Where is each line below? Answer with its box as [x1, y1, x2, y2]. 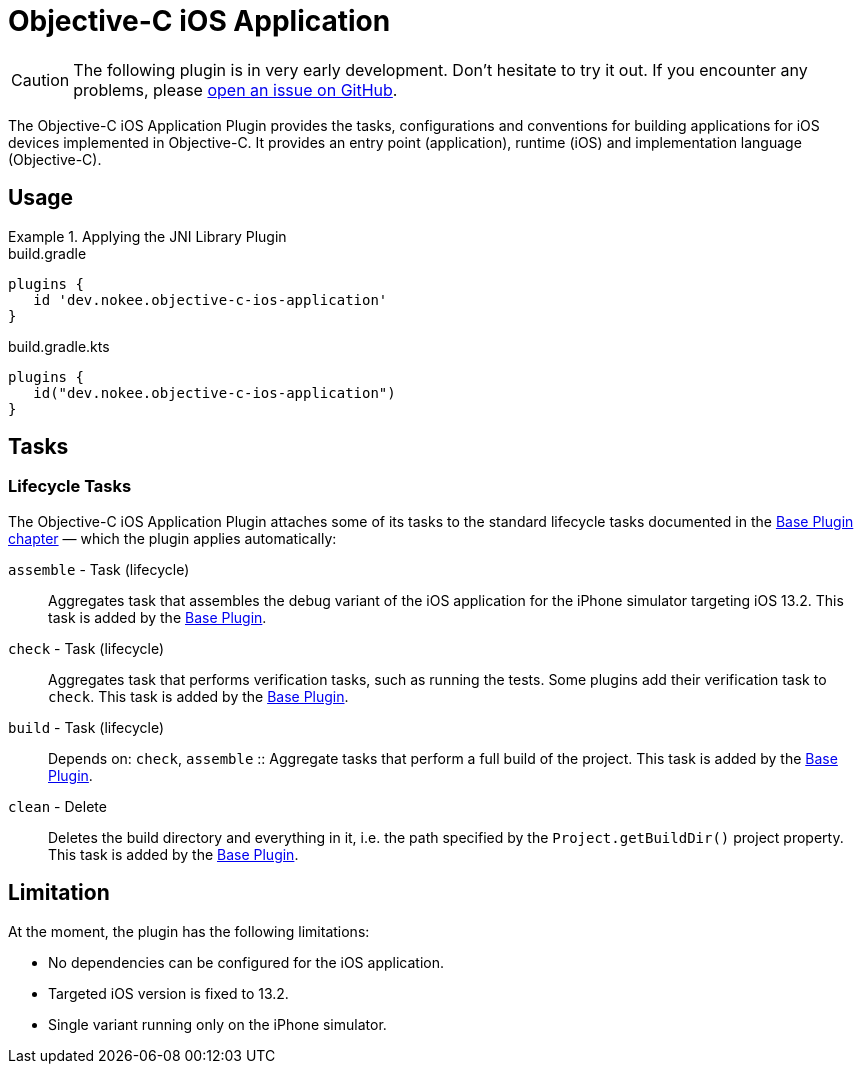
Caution [11, 69, 70, 90]
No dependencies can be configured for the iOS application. [48, 953, 444, 971]
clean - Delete [8, 797, 107, 815]
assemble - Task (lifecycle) [8, 560, 190, 578]
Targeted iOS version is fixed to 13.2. [48, 984, 289, 1002]
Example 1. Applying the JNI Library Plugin [8, 227, 287, 245]
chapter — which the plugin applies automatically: [8, 529, 337, 547]
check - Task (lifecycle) [8, 639, 164, 657]
